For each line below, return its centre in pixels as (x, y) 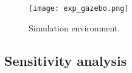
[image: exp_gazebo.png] (79, 8)
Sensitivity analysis (66, 60)
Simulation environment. (75, 27)
